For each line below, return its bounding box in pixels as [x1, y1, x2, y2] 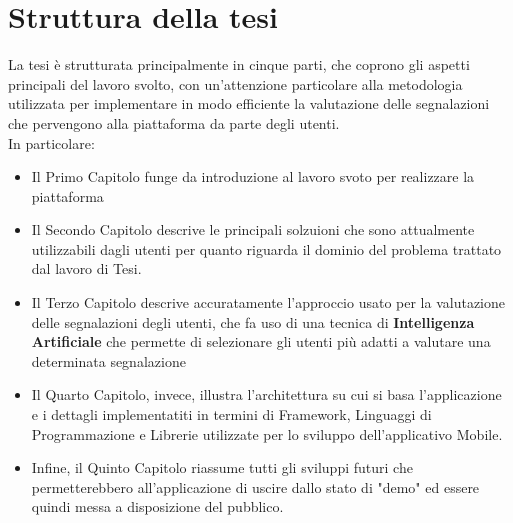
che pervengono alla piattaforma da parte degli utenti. [8, 112, 340, 133]
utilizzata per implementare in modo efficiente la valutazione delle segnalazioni [8, 93, 490, 114]
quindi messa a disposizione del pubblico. [31, 496, 284, 517]
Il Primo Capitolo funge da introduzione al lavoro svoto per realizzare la [31, 166, 475, 187]
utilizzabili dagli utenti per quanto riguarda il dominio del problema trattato [31, 238, 502, 259]
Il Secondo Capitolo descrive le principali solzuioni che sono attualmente [31, 219, 475, 240]
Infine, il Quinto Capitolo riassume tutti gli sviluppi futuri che [31, 457, 413, 478]
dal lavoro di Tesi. [31, 258, 142, 279]
